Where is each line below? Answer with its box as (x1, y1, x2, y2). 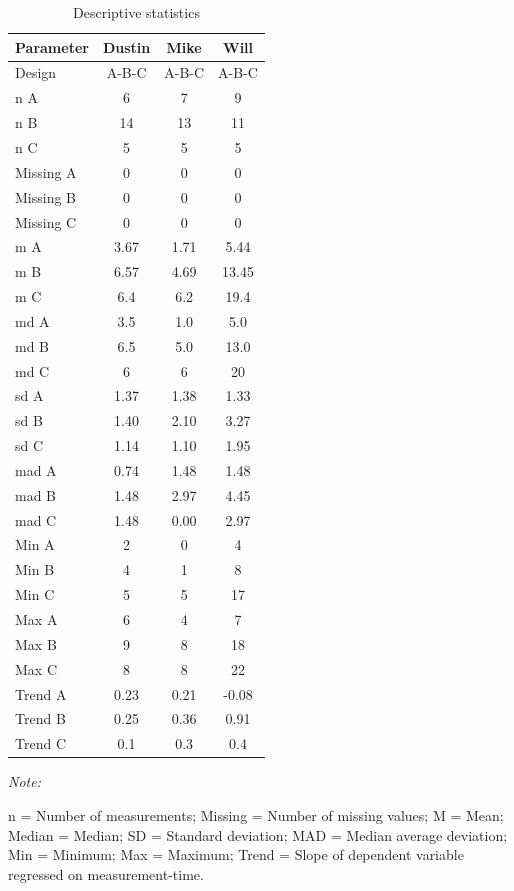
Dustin (102, 36, 151, 57)
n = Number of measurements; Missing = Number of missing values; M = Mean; (8, 804, 504, 825)
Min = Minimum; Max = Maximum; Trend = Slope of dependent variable (8, 844, 464, 865)
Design (15, 62, 57, 83)
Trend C (15, 733, 66, 754)
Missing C (15, 211, 77, 232)
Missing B (15, 186, 77, 207)
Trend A (15, 683, 67, 704)
